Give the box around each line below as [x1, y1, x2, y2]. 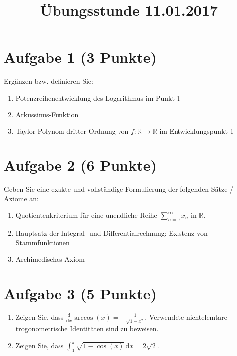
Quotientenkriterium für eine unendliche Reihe [15, 210, 157, 220]
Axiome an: [4, 193, 39, 203]
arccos [74, 314, 93, 321]
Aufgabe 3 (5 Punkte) [4, 283, 157, 303]
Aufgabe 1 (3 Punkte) [4, 47, 157, 67]
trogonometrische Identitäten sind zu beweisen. [15, 323, 159, 334]
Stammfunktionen [15, 237, 70, 248]
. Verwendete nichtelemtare [145, 311, 228, 322]
